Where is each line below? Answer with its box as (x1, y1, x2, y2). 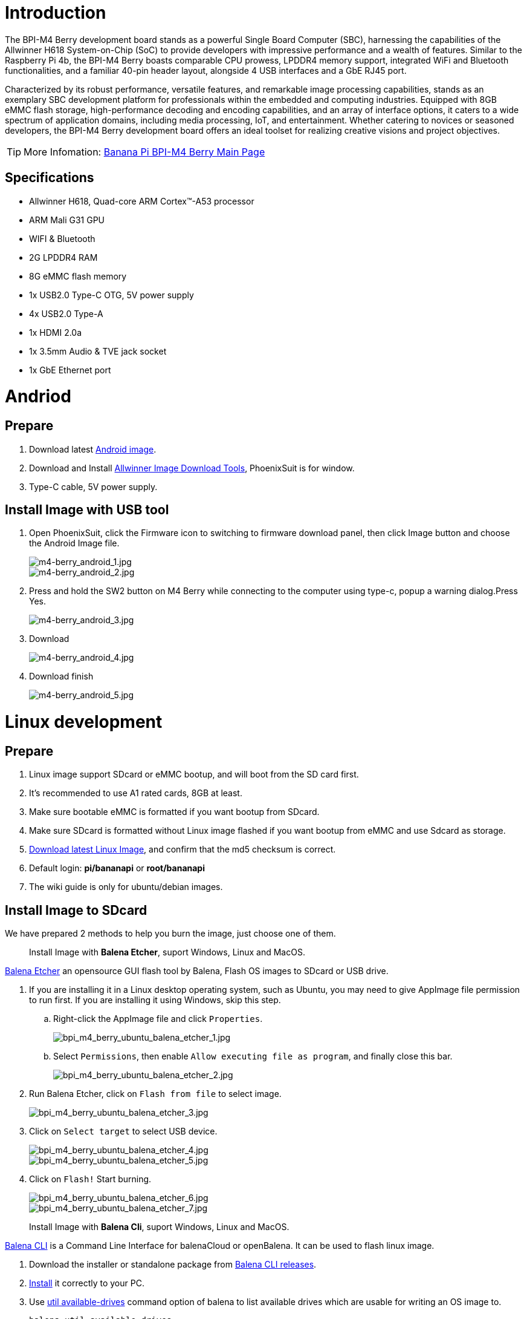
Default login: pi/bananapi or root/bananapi (29, 863, 205, 874)
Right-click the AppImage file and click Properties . (53, 1013, 263, 1024)
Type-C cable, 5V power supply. (29, 481, 158, 492)
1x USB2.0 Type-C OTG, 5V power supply (29, 289, 194, 300)
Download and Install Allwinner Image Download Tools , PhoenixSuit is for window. (29, 462, 355, 473)
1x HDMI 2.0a (29, 327, 82, 338)
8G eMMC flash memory (29, 270, 127, 281)
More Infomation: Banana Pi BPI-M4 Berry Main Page (24, 145, 265, 158)
